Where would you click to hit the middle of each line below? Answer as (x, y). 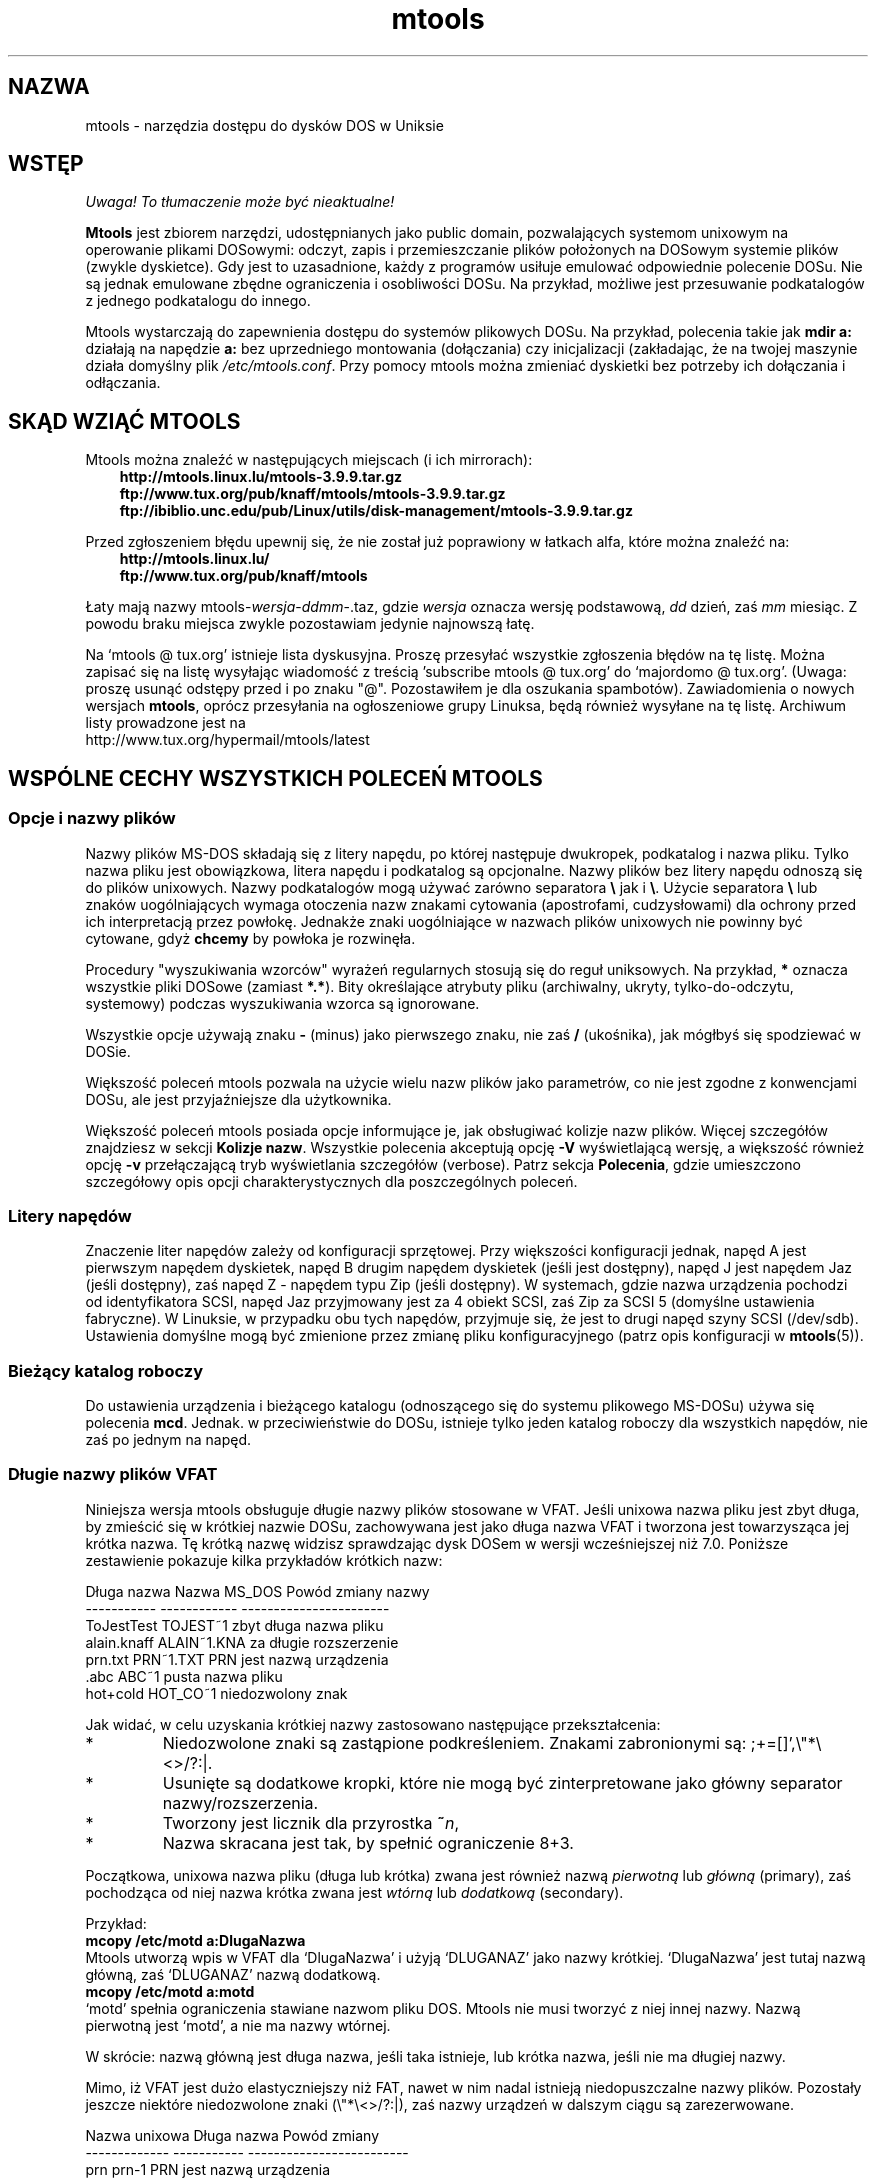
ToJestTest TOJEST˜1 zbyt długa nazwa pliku (234, 1625)
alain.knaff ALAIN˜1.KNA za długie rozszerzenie (242, 1642)
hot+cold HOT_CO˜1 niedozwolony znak (216, 1693)
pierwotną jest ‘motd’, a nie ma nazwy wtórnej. (238, 2025)
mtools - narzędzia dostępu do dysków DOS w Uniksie (264, 125)
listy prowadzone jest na (165, 723)
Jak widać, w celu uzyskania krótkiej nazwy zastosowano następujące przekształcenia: (373, 1724)
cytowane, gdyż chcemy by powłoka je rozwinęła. (250, 938)
